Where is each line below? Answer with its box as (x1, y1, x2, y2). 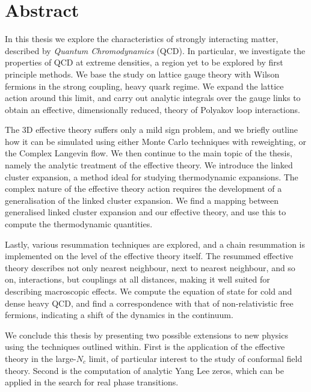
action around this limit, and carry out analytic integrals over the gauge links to (5, 91, 301, 104)
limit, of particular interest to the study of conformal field (88, 352, 303, 364)
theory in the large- (5, 352, 76, 364)
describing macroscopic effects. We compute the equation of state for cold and (5, 285, 292, 297)
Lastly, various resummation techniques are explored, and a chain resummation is (5, 237, 306, 250)
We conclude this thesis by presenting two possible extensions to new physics (5, 328, 288, 341)
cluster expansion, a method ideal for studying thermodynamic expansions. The (5, 170, 298, 183)
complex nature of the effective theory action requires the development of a (5, 182, 282, 195)
